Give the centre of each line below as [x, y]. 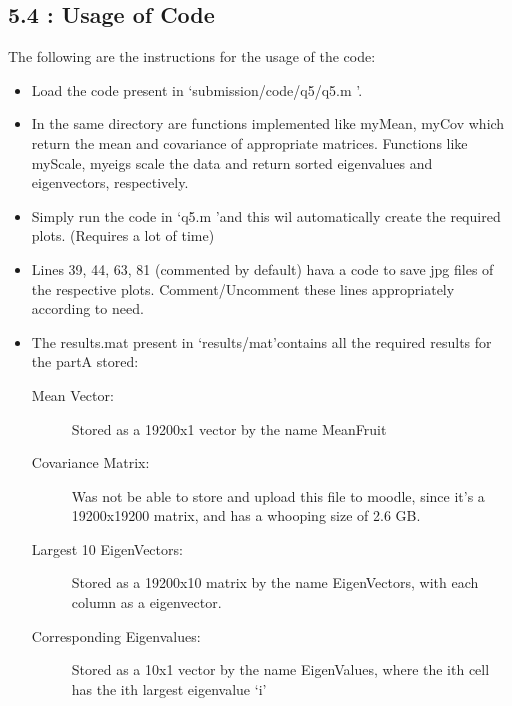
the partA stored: [85, 361]
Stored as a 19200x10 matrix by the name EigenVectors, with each [275, 582]
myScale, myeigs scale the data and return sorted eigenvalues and [232, 162]
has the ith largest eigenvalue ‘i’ [169, 688]
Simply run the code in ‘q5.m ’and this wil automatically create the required [266, 215]
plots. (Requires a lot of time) [123, 235]
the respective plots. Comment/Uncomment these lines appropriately [243, 288]
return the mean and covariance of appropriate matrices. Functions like [249, 142]
